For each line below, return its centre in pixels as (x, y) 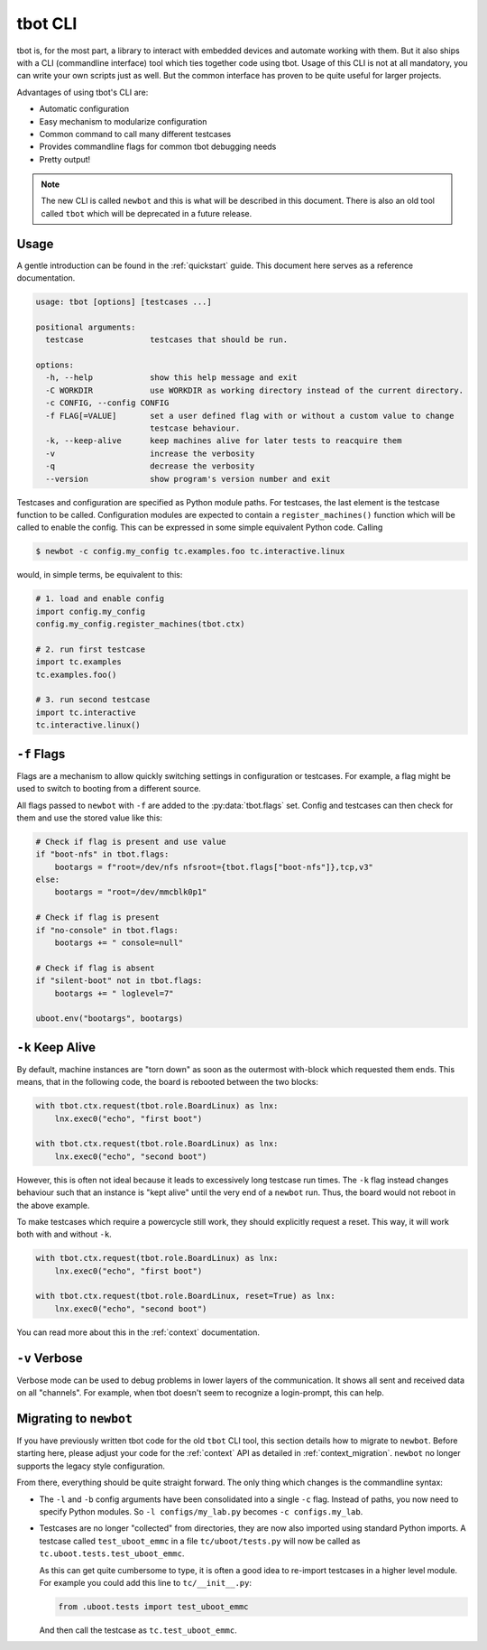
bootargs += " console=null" (119, 943)
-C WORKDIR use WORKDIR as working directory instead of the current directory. (255, 390)
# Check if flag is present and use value (131, 841)
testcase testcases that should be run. (167, 340)
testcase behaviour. (195, 428)
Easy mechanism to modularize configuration (123, 121)
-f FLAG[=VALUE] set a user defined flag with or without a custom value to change (250, 416)
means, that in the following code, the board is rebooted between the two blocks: (168, 1082)
